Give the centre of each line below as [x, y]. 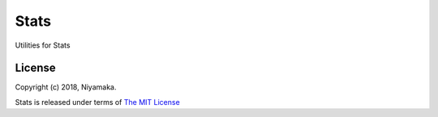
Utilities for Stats [43, 45]
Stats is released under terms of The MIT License [97, 102]
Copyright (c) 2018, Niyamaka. [66, 87]
